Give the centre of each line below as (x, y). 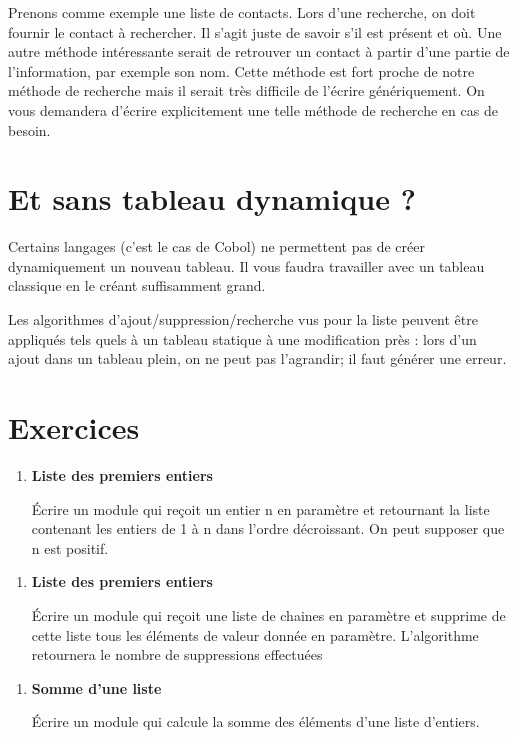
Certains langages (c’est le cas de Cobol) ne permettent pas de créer (216, 246)
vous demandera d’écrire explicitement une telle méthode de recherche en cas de (253, 109)
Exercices (74, 427)
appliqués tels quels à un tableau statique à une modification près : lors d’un (242, 338)
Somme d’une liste (96, 687)
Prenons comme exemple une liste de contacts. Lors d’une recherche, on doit (242, 12)
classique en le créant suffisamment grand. (137, 285)
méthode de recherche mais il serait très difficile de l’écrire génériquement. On (246, 90)
